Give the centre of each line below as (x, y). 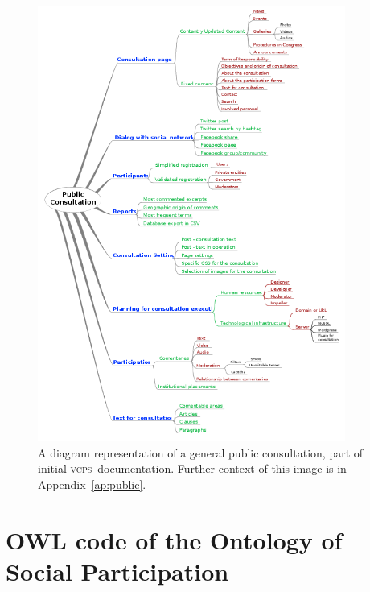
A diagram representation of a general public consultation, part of (201, 452)
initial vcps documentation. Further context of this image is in (192, 468)
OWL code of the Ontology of (174, 539)
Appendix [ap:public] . (92, 484)
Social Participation (117, 571)
